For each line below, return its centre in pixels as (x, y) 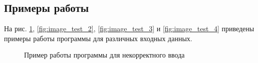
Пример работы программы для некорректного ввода (104, 55)
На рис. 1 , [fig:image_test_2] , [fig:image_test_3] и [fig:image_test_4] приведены (129, 29)
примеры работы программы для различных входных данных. (98, 38)
